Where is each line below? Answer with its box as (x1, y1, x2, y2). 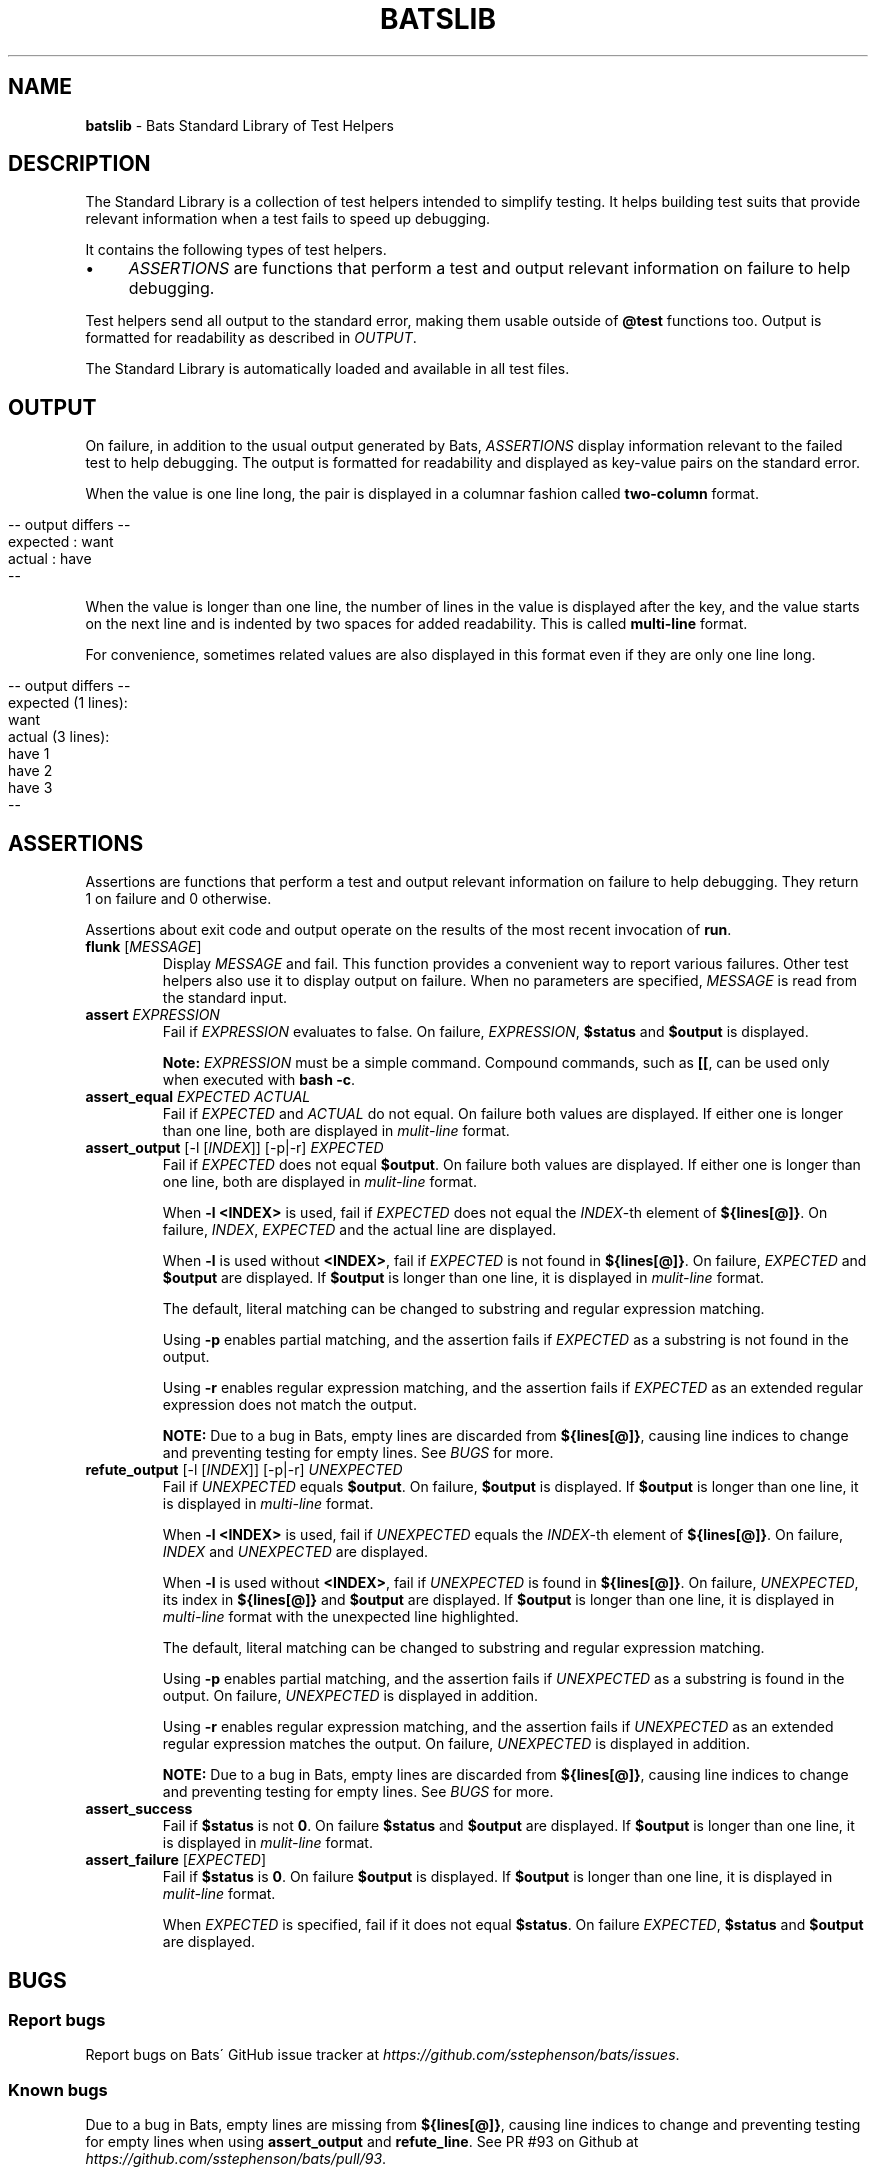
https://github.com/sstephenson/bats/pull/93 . (85, 2150, 387, 2168)
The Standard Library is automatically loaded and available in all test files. (85, 360, 570, 378)
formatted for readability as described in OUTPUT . (85, 329, 417, 347)
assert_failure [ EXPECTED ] (85, 1851, 267, 1869)
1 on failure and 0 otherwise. (85, 890, 272, 908)
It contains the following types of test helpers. (85, 241, 387, 259)
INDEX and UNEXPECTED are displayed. (162, 1543, 429, 1561)
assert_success (85, 1800, 193, 1818)
